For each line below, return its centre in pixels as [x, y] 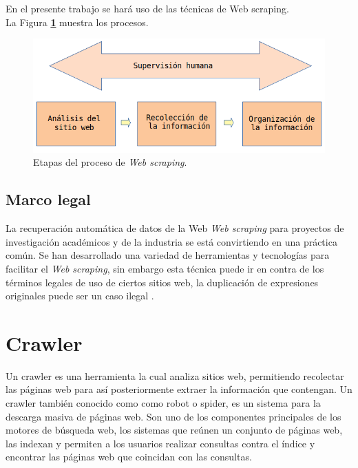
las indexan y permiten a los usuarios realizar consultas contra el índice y [160, 443]
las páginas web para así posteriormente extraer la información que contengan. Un [179, 389]
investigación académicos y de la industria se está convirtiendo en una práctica [171, 241]
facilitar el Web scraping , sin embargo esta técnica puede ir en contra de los [165, 268]
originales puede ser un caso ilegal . [80, 296]
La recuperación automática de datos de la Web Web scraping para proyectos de [175, 228]
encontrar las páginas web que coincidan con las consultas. [129, 457]
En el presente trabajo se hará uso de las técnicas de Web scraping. [147, 8]
